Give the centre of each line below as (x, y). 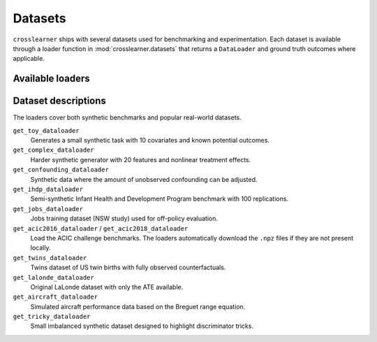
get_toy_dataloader (46, 130)
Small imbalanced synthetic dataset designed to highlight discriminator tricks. (142, 326)
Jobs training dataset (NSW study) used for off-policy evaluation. (124, 219)
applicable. (29, 59)
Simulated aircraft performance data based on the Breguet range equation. (138, 306)
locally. (40, 248)
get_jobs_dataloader (48, 209)
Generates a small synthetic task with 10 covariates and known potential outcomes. (150, 141)
